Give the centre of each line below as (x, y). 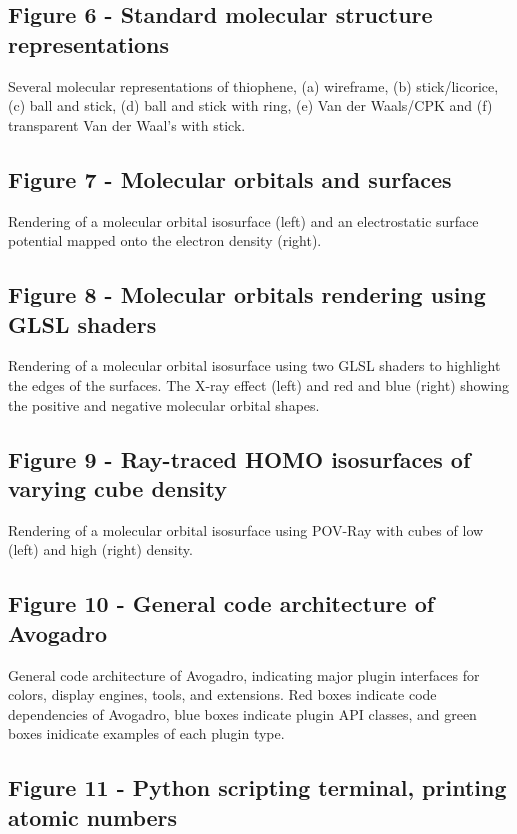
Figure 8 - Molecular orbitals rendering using (247, 294)
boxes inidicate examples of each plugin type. (146, 733)
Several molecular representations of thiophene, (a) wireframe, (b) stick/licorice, (253, 85)
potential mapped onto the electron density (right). (165, 240)
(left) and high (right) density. (100, 549)
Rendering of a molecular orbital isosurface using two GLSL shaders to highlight (254, 365)
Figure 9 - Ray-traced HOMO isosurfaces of (239, 458)
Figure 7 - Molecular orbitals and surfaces (230, 178)
